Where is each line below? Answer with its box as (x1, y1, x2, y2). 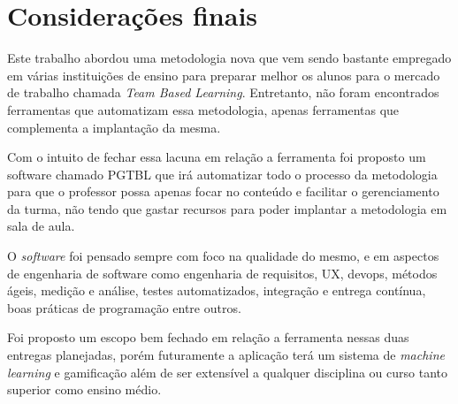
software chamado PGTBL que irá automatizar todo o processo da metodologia (7, 164, 438, 183)
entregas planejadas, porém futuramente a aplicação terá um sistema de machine (7, 346, 445, 364)
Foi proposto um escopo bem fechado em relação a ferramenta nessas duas (7, 328, 409, 347)
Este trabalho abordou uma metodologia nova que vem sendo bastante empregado (7, 49, 452, 67)
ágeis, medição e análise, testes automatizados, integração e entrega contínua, (7, 281, 426, 300)
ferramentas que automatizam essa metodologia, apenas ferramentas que (7, 100, 400, 118)
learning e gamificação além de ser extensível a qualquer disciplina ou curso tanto (7, 362, 448, 381)
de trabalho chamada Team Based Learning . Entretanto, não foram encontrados (7, 83, 439, 102)
